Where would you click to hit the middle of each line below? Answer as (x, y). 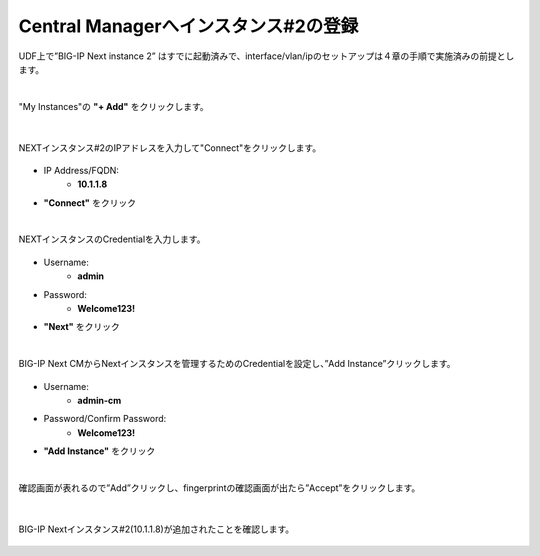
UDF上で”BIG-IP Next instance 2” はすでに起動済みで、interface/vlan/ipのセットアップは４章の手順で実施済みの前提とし (266, 56)
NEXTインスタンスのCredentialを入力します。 (112, 239)
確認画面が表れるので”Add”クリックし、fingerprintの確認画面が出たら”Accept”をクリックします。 (219, 487)
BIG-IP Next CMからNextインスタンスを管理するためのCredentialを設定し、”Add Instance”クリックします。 (237, 364)
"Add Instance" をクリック (99, 451)
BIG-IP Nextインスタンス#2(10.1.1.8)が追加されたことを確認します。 (156, 529)
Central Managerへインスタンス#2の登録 (188, 26)
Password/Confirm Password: (105, 419)
